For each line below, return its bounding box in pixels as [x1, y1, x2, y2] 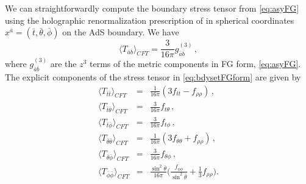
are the [50, 57, 77, 70]
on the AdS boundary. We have [62, 26, 179, 38]
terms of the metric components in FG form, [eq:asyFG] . [89, 57, 301, 70]
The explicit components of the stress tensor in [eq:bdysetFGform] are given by [5, 71, 301, 83]
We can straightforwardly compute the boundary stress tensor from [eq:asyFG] [5, 2, 299, 14]
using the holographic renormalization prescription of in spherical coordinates [5, 13, 294, 26]
